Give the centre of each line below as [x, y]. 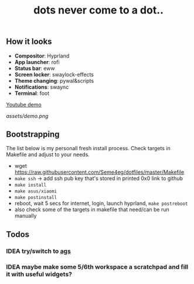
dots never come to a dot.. [98, 10]
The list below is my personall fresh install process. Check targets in [89, 148]
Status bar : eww [35, 68]
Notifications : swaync [42, 87]
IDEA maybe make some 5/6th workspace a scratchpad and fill [97, 266]
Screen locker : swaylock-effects [54, 75]
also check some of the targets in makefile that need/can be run [92, 209]
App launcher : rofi [37, 62]
